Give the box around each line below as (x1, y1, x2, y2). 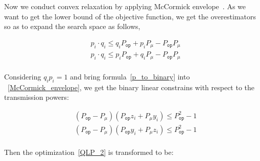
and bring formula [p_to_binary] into (70, 71, 190, 82)
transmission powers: (4, 92, 69, 102)
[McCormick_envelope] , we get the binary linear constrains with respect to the (8, 82, 255, 92)
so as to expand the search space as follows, (4, 21, 140, 32)
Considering (4, 71, 41, 82)
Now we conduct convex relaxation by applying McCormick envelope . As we (4, 1, 246, 11)
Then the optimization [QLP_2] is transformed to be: (4, 146, 174, 157)
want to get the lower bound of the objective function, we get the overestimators (4, 11, 256, 21)
